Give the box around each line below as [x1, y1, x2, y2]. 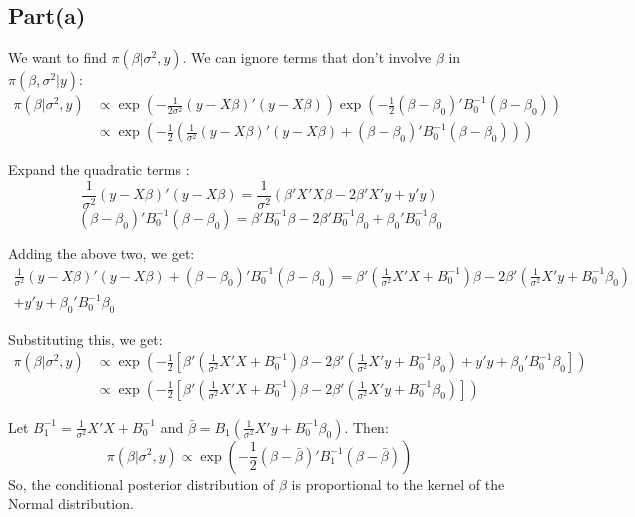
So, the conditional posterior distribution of [8, 473, 275, 494]
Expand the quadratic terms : [8, 159, 190, 180]
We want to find [8, 47, 107, 68]
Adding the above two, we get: [8, 242, 195, 263]
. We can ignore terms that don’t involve [182, 47, 432, 68]
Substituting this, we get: [8, 328, 163, 349]
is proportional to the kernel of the [291, 473, 505, 494]
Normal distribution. [8, 493, 134, 514]
